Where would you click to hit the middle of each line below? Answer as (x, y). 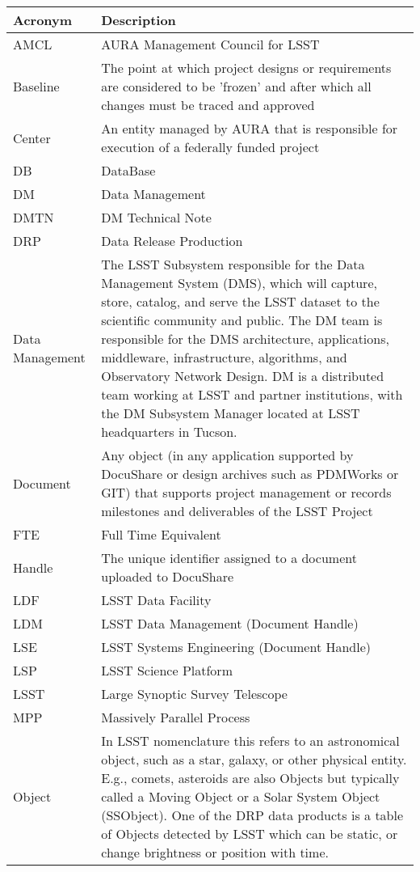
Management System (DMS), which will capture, (239, 283)
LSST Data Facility (156, 600)
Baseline (36, 86)
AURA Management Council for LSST (210, 44)
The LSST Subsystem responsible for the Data (233, 264)
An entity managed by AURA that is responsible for (250, 128)
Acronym (43, 20)
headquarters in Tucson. (169, 432)
